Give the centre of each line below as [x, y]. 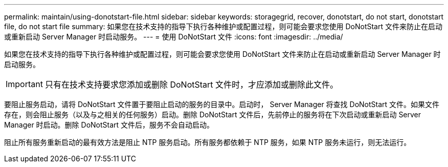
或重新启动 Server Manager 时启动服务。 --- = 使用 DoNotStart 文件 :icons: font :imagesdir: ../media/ [174, 37]
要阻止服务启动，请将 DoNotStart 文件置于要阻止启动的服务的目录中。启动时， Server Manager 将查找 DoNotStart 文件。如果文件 [222, 104]
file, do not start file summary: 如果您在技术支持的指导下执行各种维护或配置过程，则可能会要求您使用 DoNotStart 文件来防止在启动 [223, 26]
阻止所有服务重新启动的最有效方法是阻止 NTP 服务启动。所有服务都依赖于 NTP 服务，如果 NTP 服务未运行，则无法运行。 [208, 142]
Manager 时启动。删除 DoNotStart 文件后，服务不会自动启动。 [109, 125]
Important [24, 84]
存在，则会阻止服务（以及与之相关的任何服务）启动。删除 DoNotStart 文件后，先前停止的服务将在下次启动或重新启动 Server [213, 114]
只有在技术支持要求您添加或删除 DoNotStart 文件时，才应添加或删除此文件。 [192, 85]
